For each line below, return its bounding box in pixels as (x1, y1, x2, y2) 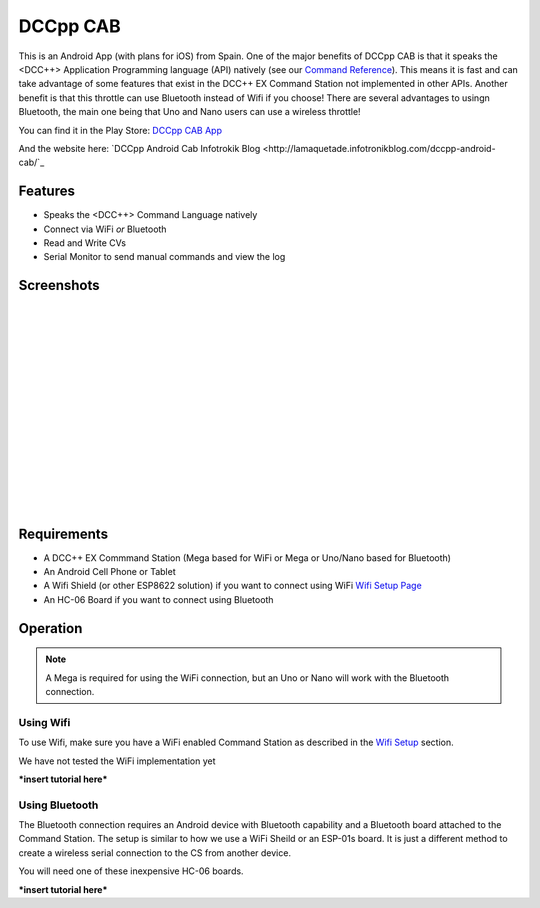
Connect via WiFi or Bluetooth (43, 223, 167, 235)
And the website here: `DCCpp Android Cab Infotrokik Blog (18, 142, 261, 154)
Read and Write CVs (43, 236, 127, 249)
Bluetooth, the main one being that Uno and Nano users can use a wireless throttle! (18, 106, 361, 118)
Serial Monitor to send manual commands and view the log (43, 251, 286, 263)
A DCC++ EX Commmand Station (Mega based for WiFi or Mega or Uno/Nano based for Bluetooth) (43, 551, 452, 564)
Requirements (18, 525, 109, 542)
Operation (18, 620, 83, 637)
